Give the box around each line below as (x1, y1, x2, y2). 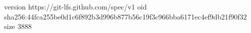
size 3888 (4, 21, 32, 31)
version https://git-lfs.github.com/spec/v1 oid (4, 1, 147, 11)
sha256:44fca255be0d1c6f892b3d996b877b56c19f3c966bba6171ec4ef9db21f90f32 (4, 11, 247, 21)
